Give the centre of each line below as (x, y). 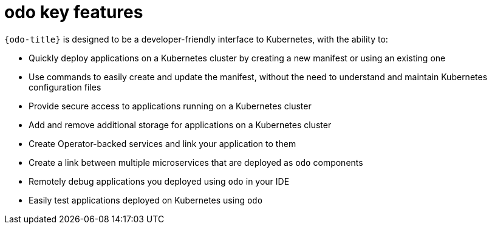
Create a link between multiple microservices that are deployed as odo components (196, 162)
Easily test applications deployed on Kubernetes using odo (146, 200)
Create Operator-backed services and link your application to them (162, 143)
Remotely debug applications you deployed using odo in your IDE (159, 181)
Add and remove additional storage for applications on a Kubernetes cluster (180, 125)
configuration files (65, 87)
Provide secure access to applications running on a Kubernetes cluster (170, 106)
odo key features (74, 12)
